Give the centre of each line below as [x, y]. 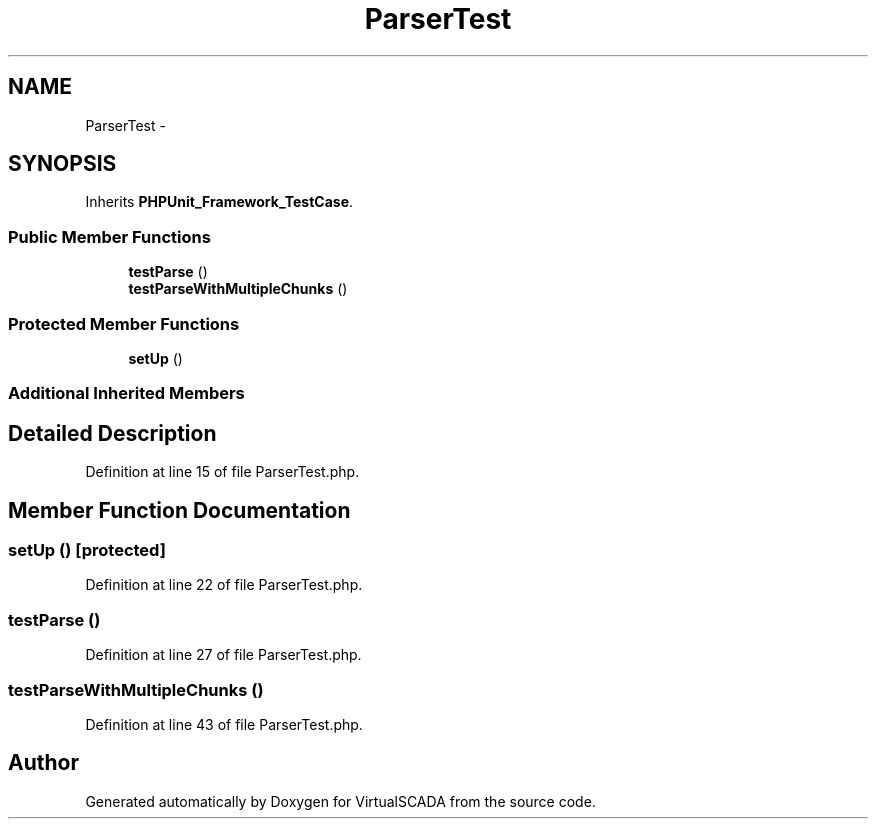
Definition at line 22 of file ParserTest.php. [224, 585]
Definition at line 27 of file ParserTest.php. [223, 655]
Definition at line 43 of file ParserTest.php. [224, 724]
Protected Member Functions [124, 323]
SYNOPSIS [62, 164]
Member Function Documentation [179, 510]
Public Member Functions [109, 236]
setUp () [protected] [87, 550]
